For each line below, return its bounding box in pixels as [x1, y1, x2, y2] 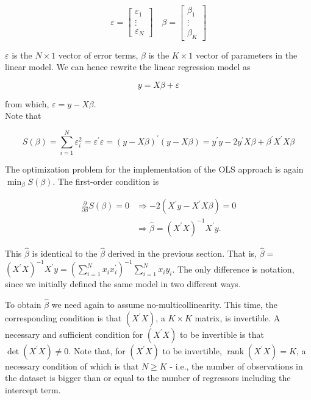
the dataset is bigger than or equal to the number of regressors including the [5, 371, 291, 384]
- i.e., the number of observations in [170, 359, 303, 372]
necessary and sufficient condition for [5, 327, 143, 340]
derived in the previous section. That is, [107, 247, 257, 260]
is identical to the [32, 247, 98, 260]
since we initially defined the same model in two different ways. [5, 277, 241, 290]
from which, [5, 97, 49, 110]
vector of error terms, [58, 48, 138, 61]
